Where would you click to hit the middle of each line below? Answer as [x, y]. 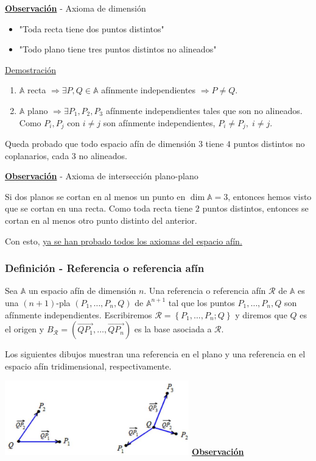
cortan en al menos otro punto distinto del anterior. [101, 220]
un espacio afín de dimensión [82, 291]
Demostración [30, 69]
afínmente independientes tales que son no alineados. [204, 110]
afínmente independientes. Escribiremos [79, 314]
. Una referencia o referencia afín [205, 291]
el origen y [25, 329]
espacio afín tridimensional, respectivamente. [88, 366]
